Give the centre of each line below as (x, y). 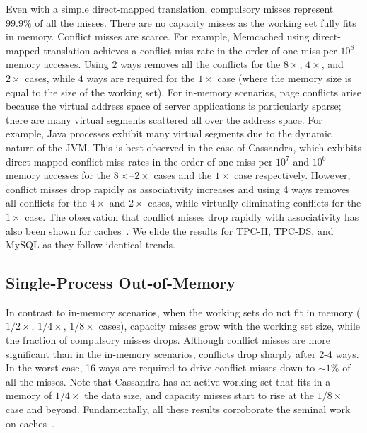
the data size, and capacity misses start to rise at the (199, 395)
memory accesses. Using (57, 64)
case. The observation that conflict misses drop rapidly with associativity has (192, 216)
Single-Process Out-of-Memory (121, 283)
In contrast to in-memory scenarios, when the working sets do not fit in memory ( (183, 312)
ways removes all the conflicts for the (200, 64)
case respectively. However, (292, 175)
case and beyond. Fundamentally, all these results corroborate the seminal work (178, 409)
